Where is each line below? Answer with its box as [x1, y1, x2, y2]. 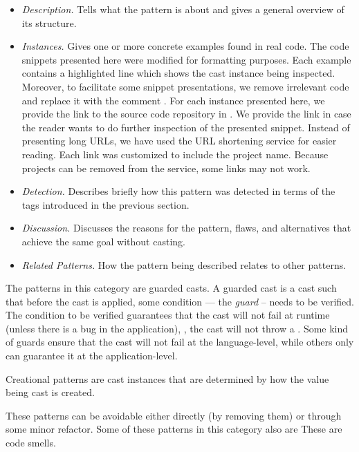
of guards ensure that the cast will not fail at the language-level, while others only [6, 335, 354, 349]
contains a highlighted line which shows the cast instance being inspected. [21, 66, 335, 80]
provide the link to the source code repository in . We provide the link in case [21, 106, 351, 121]
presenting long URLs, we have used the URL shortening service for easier [21, 133, 337, 148]
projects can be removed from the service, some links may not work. [21, 160, 311, 175]
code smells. [6, 435, 56, 450]
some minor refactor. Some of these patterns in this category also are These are [6, 422, 342, 436]
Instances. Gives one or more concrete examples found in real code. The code [21, 39, 349, 53]
